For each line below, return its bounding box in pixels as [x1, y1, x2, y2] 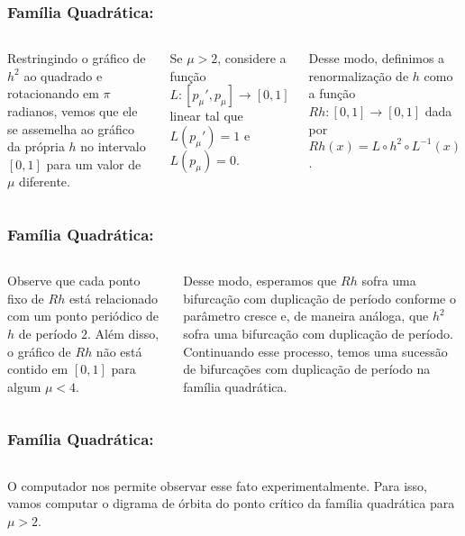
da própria [7, 137, 65, 156]
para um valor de [46, 154, 141, 173]
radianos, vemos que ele [7, 102, 138, 120]
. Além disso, [87, 323, 160, 342]
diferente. [19, 172, 70, 191]
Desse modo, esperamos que [183, 271, 337, 290]
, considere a [217, 49, 287, 68]
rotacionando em [7, 84, 99, 103]
